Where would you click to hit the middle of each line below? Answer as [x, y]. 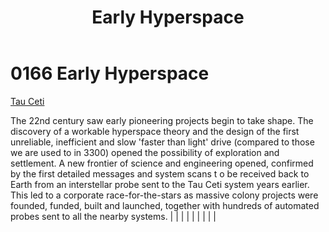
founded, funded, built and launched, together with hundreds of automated [165, 205]
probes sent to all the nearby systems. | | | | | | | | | [113, 216]
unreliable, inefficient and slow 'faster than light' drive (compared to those [162, 142]
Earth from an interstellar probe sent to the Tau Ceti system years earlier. [160, 184]
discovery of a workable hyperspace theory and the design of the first [155, 131]
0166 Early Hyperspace [110, 73]
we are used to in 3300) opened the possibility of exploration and [145, 152]
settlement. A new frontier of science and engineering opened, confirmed [162, 163]
